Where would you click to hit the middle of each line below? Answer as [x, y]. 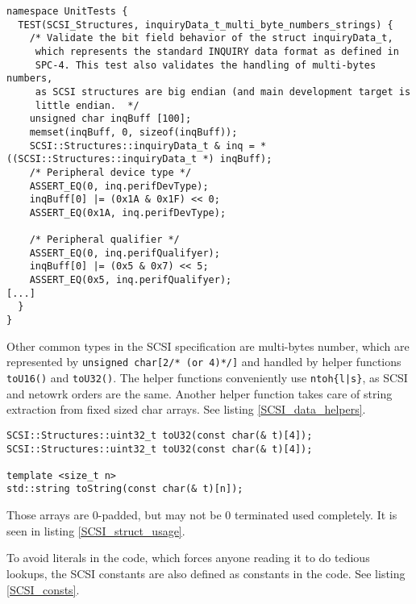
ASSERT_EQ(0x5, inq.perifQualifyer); [131, 280]
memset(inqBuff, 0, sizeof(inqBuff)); [133, 132]
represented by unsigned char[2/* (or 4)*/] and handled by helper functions [204, 362]
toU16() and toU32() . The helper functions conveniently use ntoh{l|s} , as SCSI [207, 377]
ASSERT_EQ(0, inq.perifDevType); [119, 186]
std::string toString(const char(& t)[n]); [125, 489]
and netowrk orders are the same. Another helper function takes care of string [200, 393]
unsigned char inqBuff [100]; [110, 119]
